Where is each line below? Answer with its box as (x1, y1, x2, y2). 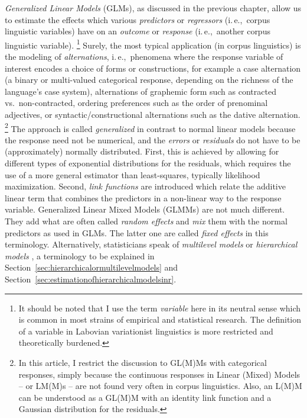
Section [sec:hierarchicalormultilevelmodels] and (5, 261, 178, 274)
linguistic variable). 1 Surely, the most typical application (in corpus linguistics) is (5, 37, 301, 51)
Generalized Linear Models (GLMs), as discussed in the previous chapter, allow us (5, 2, 302, 14)
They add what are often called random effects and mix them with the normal (5, 215, 288, 227)
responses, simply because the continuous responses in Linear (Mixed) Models (18, 368, 301, 380)
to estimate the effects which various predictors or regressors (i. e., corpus (5, 13, 270, 25)
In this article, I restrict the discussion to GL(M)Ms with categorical (18, 356, 267, 368)
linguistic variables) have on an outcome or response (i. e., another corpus (5, 25, 270, 37)
